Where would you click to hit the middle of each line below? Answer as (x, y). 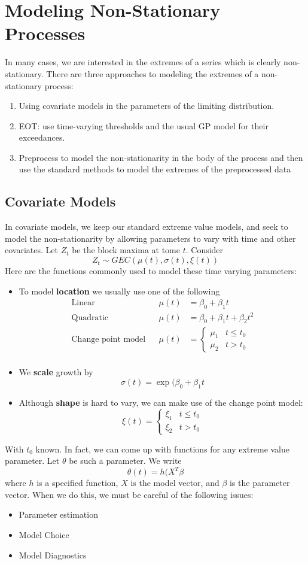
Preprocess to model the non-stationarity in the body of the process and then (161, 157)
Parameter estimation (58, 514)
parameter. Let (32, 461)
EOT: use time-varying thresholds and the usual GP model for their (144, 125)
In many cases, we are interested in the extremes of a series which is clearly (143, 62)
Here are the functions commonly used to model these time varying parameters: (151, 271)
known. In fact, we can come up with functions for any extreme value (163, 449)
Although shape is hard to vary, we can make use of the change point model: (161, 402)
